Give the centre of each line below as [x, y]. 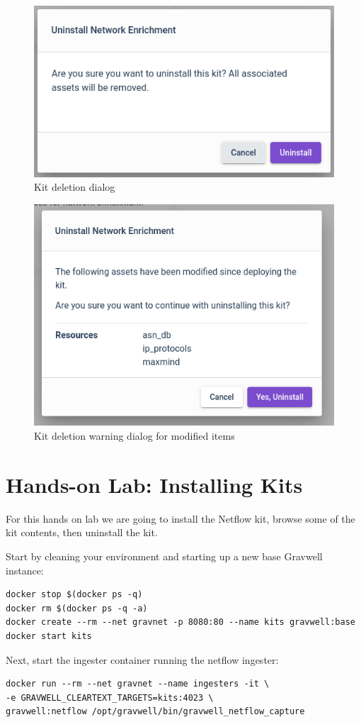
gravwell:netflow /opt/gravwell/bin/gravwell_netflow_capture [155, 712]
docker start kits [49, 636]
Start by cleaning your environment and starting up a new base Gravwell [164, 556]
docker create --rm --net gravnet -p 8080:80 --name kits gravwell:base [180, 622]
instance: [25, 570]
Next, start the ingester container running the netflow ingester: [142, 659]
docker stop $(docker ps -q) [74, 595]
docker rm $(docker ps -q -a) [77, 608]
